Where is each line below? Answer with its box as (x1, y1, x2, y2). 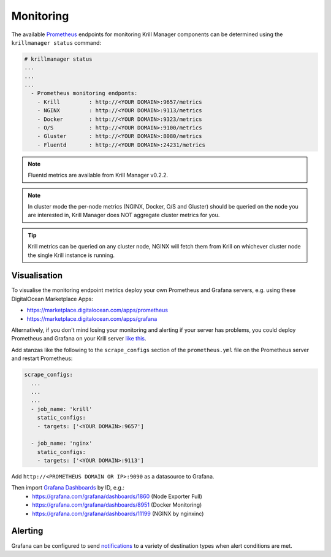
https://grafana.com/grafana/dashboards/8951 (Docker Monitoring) (32, 501, 202, 509)
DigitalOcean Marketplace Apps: (11, 295, 93, 302)
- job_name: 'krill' (31, 405, 93, 412)
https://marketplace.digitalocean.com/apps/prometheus (26, 307, 169, 314)
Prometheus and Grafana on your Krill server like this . (11, 335, 146, 342)
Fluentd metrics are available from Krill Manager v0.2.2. (28, 172, 169, 179)
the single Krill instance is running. (28, 252, 115, 259)
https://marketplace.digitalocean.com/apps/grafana (26, 315, 158, 322)
